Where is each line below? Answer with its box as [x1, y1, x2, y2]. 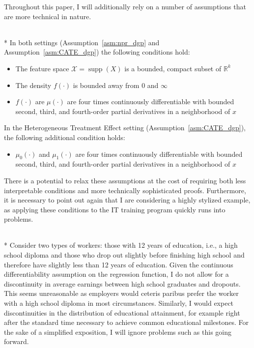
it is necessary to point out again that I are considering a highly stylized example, [4, 195, 251, 205]
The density [15, 80, 52, 90]
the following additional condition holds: [4, 132, 125, 142]
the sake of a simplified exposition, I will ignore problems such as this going [4, 326, 231, 337]
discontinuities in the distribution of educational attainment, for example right [4, 307, 240, 318]
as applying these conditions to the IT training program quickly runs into [4, 204, 226, 214]
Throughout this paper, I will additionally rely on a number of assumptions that [4, 1, 246, 11]
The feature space [15, 63, 69, 73]
